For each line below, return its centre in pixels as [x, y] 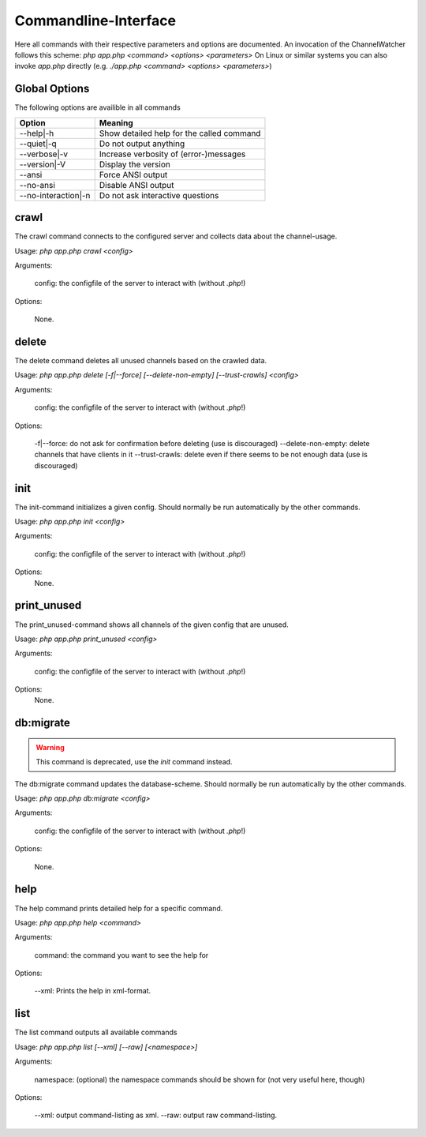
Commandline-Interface [95, 21]
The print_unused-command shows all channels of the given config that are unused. [152, 625]
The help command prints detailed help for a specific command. [119, 908]
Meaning [116, 122]
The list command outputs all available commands [96, 1032]
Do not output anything [142, 144]
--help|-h [37, 133]
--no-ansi [37, 185]
